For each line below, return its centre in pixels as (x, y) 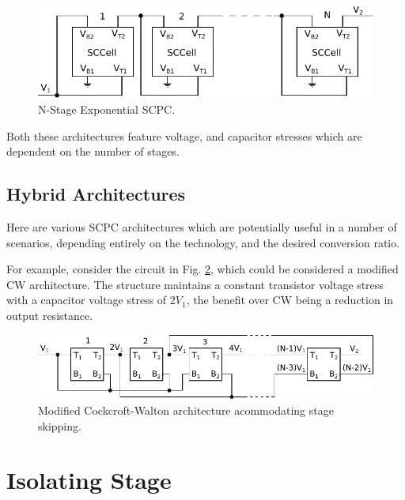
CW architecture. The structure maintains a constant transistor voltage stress (195, 284)
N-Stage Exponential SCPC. (107, 109)
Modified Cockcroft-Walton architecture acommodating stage (186, 410)
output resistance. (50, 316)
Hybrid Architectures (96, 194)
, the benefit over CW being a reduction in (290, 300)
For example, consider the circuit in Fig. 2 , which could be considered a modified (202, 269)
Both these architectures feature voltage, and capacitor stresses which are (184, 135)
